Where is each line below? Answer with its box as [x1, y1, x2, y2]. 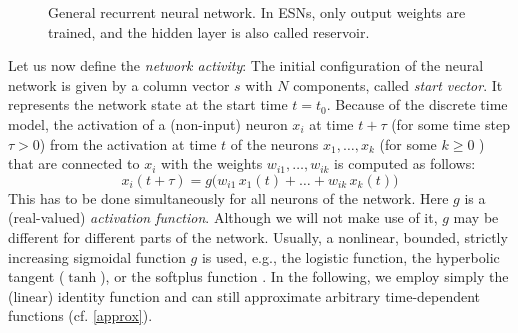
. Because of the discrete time [326, 94, 508, 115]
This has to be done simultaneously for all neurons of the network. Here [8, 187, 449, 208]
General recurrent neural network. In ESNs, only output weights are [48, 2, 466, 22]
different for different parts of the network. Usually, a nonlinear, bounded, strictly [8, 226, 508, 247]
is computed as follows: [334, 153, 476, 174]
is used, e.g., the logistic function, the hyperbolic [201, 246, 500, 267]
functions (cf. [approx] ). [8, 305, 153, 326]
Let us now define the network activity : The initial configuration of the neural [8, 55, 484, 76]
